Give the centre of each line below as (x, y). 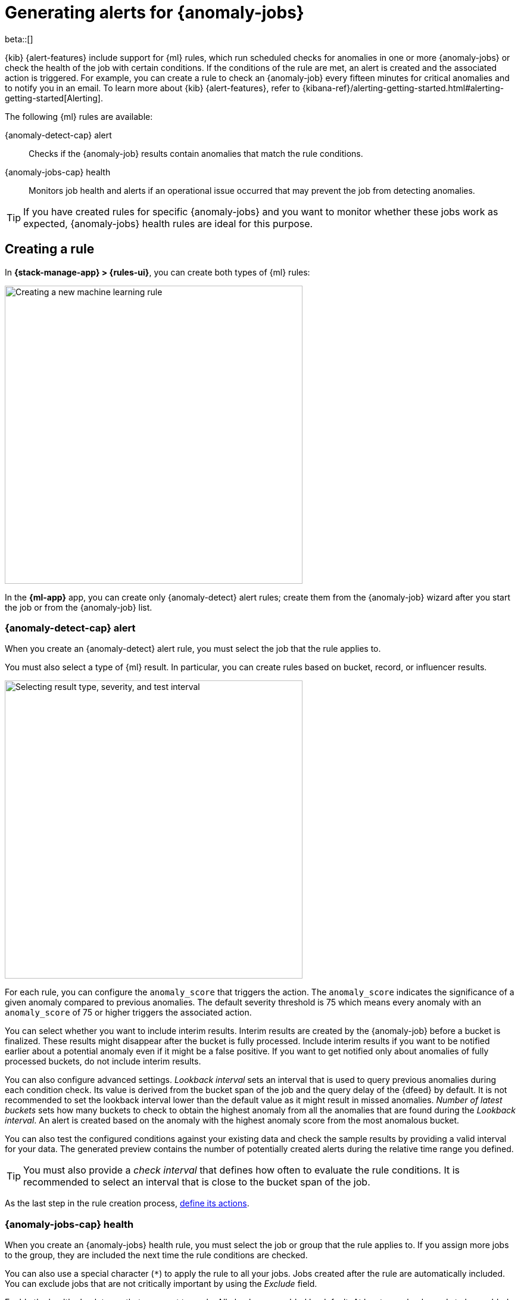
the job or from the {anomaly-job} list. (79, 607)
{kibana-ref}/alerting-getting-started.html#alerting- (403, 88)
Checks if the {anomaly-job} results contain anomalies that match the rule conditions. (196, 153)
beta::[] (19, 39)
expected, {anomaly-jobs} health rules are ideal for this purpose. (168, 223)
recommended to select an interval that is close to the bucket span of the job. (197, 1182)
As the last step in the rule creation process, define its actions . (127, 1203)
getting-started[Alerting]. (54, 98)
